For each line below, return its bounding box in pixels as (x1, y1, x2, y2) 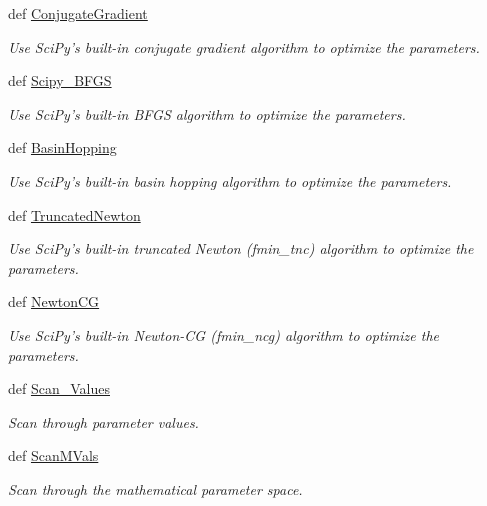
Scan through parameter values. (8, 411, 199, 432)
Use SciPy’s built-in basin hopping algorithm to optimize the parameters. (8, 170, 452, 191)
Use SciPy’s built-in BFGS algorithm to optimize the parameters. (8, 103, 406, 124)
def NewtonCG (8, 291, 100, 312)
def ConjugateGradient (8, 3, 148, 23)
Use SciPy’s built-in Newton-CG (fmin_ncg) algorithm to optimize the (8, 324, 440, 345)
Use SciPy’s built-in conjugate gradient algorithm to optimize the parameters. (8, 36, 480, 57)
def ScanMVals (8, 445, 99, 466)
